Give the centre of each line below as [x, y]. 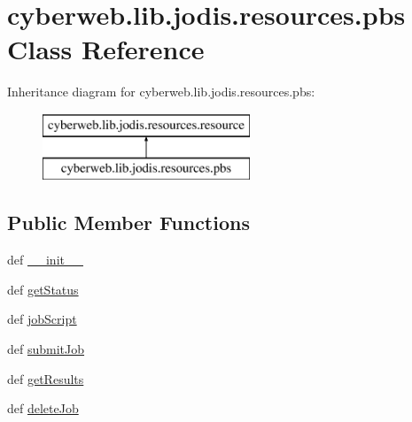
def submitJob [46, 349]
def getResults [46, 378]
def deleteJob [43, 408]
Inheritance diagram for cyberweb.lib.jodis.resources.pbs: [161, 92]
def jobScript [42, 319]
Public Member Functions [128, 223]
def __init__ [45, 260]
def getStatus [43, 289]
